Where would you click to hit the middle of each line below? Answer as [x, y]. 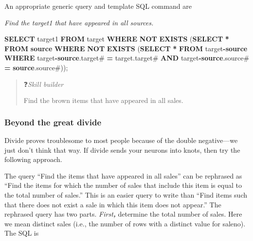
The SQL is [22, 233]
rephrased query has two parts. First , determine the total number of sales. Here [123, 214]
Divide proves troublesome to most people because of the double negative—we [121, 140]
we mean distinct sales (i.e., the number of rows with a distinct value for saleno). [125, 223]
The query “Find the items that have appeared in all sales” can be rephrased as [123, 175]
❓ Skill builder [44, 84]
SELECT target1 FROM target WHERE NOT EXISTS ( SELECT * [117, 39]
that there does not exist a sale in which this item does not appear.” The [113, 204]
